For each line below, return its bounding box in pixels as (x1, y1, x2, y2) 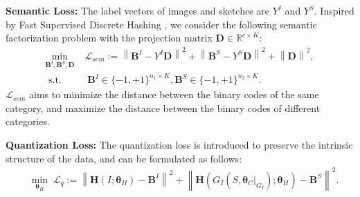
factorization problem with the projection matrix (6, 30, 213, 45)
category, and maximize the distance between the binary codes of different (6, 100, 321, 115)
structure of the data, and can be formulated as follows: (6, 151, 242, 165)
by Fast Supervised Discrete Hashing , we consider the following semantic (6, 17, 317, 31)
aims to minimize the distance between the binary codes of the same (29, 87, 319, 102)
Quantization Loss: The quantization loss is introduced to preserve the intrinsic (6, 138, 353, 152)
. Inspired (314, 3, 354, 17)
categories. (6, 114, 50, 129)
